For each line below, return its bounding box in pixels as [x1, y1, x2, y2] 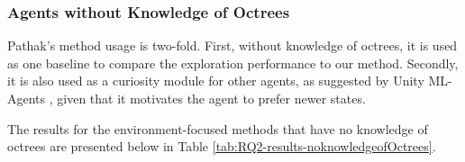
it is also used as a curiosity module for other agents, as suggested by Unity [7, 71, 424, 90]
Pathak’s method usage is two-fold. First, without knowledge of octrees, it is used [7, 36, 458, 55]
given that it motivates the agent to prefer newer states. [57, 89, 366, 107]
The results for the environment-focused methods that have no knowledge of [7, 119, 428, 138]
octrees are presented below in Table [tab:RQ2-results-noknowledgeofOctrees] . [7, 137, 436, 156]
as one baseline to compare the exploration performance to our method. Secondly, [7, 53, 459, 72]
